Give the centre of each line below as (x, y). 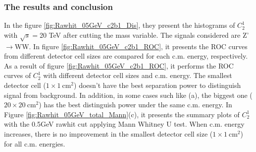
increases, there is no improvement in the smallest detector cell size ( (108, 133)
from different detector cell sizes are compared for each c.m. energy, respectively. (126, 56)
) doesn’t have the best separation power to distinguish (157, 85)
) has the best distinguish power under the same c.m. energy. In (135, 105)
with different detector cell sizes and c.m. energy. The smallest (138, 75)
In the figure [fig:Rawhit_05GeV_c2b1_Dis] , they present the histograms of (120, 25)
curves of (18, 75)
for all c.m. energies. (35, 143)
